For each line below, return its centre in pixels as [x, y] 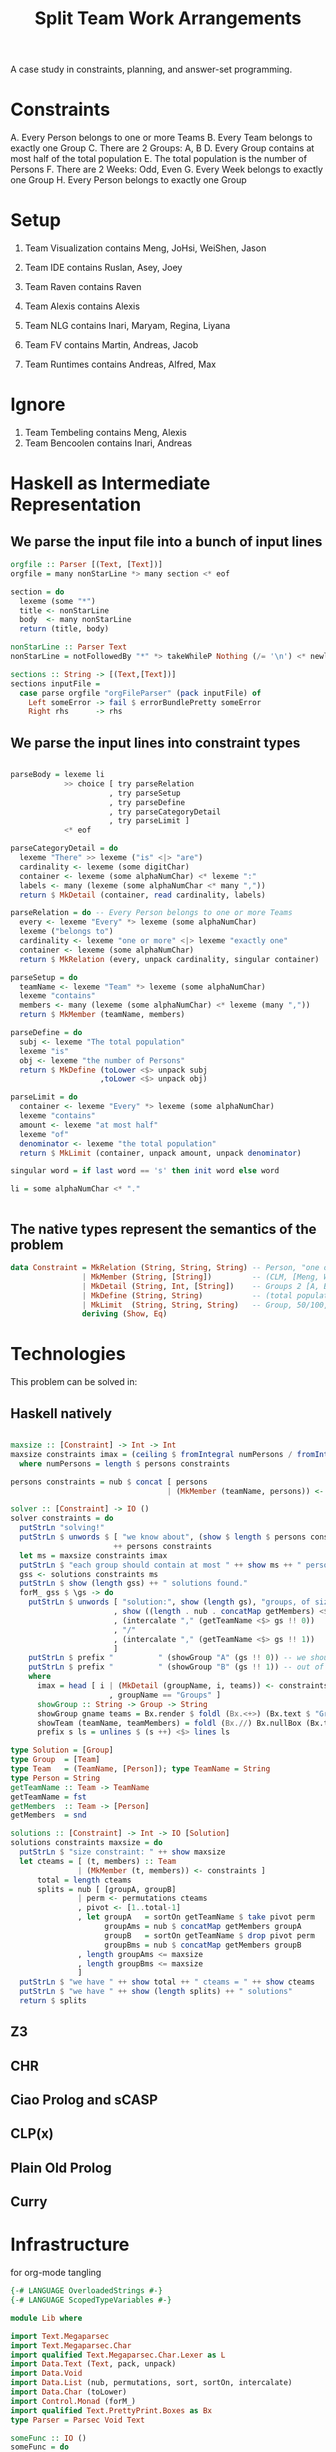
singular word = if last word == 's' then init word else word [145, 1171]
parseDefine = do [46, 1033]
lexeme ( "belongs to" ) [66, 932]
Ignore [38, 404]
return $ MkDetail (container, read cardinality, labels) [143, 895]
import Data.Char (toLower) [69, 2392]
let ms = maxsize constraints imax [93, 1555]
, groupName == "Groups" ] [165, 1695]
